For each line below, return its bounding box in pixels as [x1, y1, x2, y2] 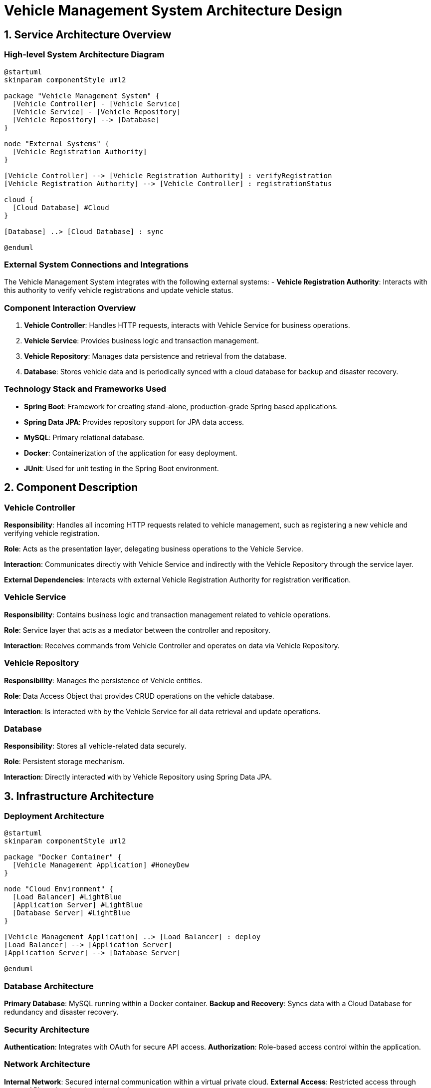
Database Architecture [4, 981, 94, 991]
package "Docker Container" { [4, 853, 122, 861]
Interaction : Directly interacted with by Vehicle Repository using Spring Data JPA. [4, 773, 272, 782]
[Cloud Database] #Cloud [12, 203, 109, 212]
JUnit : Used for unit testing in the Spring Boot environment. [24, 464, 219, 473]
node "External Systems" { [4, 139, 109, 148]
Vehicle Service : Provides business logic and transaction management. [24, 336, 259, 345]
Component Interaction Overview [4, 302, 136, 313]
